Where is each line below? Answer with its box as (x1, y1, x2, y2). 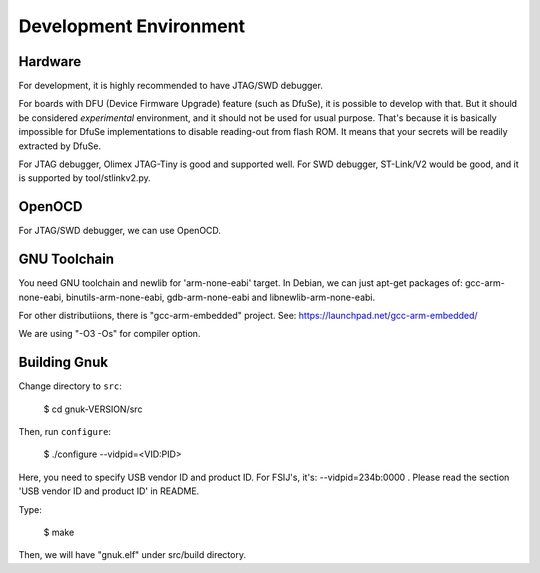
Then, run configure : (18, 426, 112, 438)
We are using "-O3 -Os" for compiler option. (18, 328, 201, 340)
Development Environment (18, 15, 245, 37)
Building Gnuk (18, 354, 109, 371)
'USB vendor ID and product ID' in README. (18, 485, 200, 497)
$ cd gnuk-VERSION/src (43, 403, 143, 415)
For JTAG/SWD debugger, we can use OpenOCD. (18, 225, 222, 237)
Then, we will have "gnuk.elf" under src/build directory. (18, 549, 247, 561)
